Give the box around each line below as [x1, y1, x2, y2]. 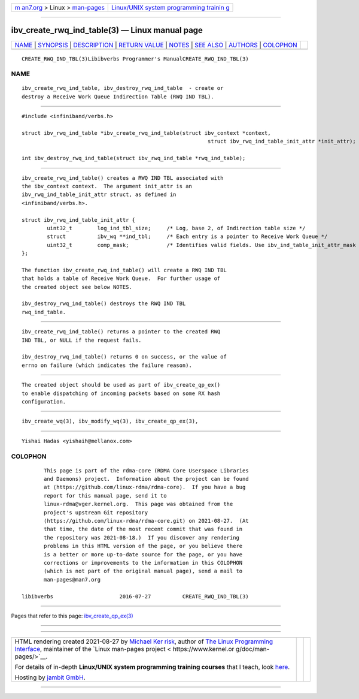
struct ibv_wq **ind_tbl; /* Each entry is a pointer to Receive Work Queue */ [47, 233, 328, 240]
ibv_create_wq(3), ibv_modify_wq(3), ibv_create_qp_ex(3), [22, 418, 199, 425]
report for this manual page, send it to [44, 492, 167, 499]
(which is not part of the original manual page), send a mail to [44, 568, 243, 575]
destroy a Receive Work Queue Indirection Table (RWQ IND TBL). [22, 93, 215, 100]
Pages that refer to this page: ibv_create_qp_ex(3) [11, 612, 134, 619]
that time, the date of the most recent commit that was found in [44, 526, 243, 533]
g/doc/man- [235, 645, 270, 653]
